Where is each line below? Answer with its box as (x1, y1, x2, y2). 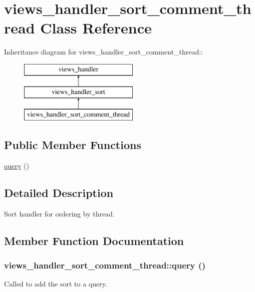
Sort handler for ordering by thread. (4, 208, 115, 218)
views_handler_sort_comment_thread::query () (4, 259, 206, 271)
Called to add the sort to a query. (4, 278, 107, 289)
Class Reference (40, 17, 152, 38)
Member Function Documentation (4, 232, 184, 248)
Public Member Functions (4, 137, 141, 152)
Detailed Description (4, 185, 114, 200)
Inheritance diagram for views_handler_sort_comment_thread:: (4, 46, 203, 57)
